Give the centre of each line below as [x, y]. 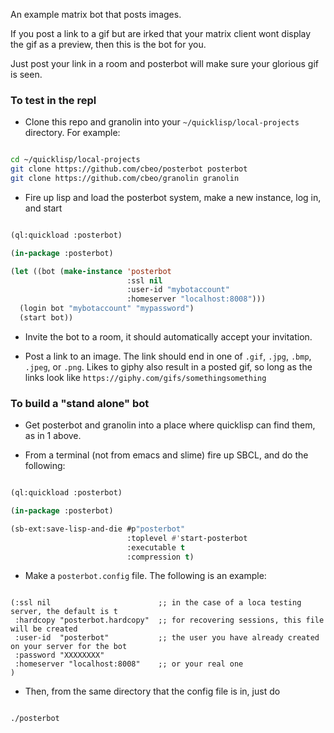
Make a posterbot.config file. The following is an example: [145, 576]
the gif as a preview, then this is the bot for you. [108, 44]
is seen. [26, 74]
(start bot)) [46, 318]
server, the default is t [64, 612]
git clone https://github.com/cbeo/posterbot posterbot [129, 169]
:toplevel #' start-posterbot [187, 538]
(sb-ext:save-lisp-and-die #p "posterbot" [98, 529]
